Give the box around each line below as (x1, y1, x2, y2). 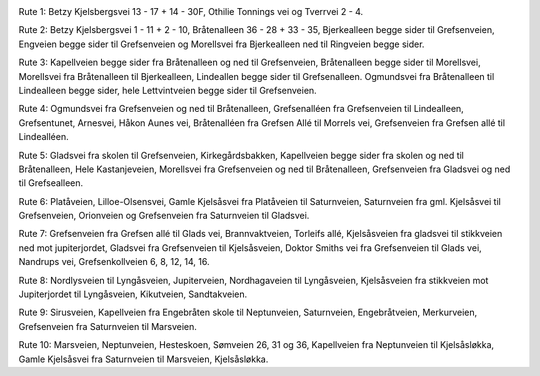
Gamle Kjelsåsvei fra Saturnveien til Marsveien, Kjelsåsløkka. (18, 353, 269, 365)
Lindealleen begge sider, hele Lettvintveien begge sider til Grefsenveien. (18, 84, 317, 96)
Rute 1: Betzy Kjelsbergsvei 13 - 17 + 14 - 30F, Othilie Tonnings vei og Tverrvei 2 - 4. (18, 6, 364, 17)
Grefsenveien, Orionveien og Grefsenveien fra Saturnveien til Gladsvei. (18, 210, 310, 222)
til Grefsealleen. (18, 177, 84, 189)
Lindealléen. (18, 131, 69, 143)
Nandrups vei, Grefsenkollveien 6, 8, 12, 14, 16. (18, 256, 210, 268)
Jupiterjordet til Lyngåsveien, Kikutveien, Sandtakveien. (18, 288, 248, 300)
